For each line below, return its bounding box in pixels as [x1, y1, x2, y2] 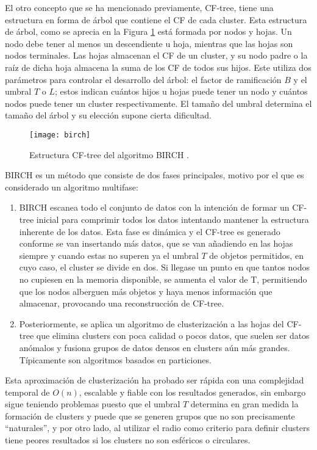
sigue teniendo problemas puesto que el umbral [5, 397, 180, 410]
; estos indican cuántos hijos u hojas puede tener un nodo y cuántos [54, 85, 308, 98]
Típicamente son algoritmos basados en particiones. [19, 353, 212, 366]
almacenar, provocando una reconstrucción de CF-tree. [19, 297, 224, 310]
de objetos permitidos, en [209, 249, 304, 261]
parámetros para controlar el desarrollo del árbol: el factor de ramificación [5, 73, 282, 85]
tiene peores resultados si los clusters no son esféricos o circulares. [5, 434, 251, 446]
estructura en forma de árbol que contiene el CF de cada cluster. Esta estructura [5, 13, 307, 26]
